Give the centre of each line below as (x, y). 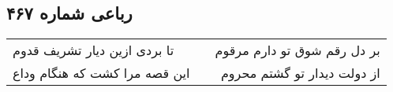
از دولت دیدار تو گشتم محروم (300, 73)
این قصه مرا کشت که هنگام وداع (101, 73)
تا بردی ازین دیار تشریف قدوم (94, 50)
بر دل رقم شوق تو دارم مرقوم (298, 50)
